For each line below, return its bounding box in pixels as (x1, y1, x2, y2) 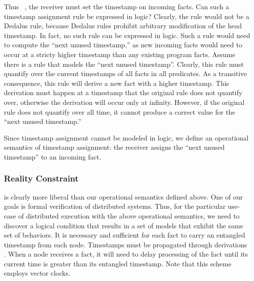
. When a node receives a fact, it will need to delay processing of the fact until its (4, 249, 248, 259)
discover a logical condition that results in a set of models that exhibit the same (4, 220, 243, 230)
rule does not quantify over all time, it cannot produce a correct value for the (4, 106, 235, 117)
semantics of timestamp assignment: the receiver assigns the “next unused (4, 142, 225, 152)
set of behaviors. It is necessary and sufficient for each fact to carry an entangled (4, 230, 245, 240)
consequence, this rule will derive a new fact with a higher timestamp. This (4, 78, 229, 88)
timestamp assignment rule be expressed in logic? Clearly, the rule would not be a (4, 11, 250, 21)
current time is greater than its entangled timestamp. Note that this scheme (4, 258, 232, 268)
